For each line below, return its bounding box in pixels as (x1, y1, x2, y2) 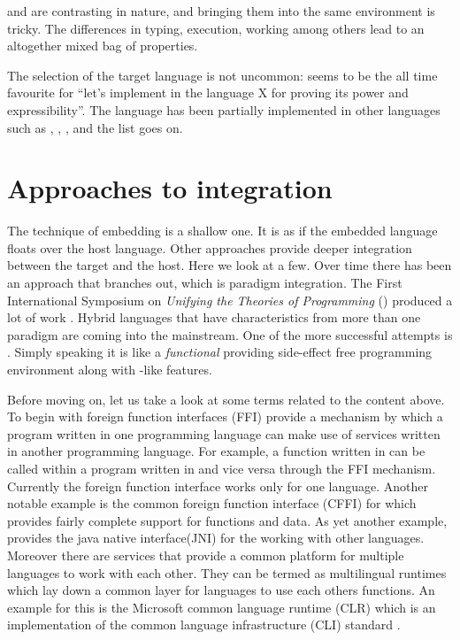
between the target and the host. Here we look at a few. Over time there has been (7, 256, 452, 274)
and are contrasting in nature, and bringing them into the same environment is (7, 2, 435, 19)
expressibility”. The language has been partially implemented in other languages (7, 100, 441, 119)
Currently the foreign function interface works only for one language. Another (7, 476, 429, 495)
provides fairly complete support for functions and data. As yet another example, (7, 511, 448, 529)
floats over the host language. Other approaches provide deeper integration (7, 238, 412, 257)
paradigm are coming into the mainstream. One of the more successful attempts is (7, 325, 453, 343)
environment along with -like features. (7, 360, 212, 379)
